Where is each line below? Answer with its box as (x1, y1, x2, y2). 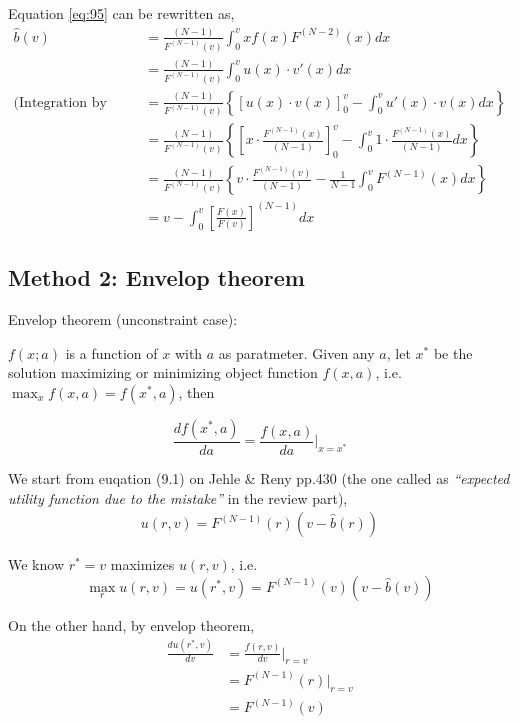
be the (433, 342, 473, 363)
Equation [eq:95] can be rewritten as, (8, 3, 235, 23)
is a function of (65, 342, 158, 363)
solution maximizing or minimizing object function (8, 362, 318, 383)
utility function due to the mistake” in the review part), (8, 487, 348, 508)
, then (178, 381, 215, 402)
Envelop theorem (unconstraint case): (8, 309, 238, 330)
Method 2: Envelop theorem (8, 262, 305, 293)
